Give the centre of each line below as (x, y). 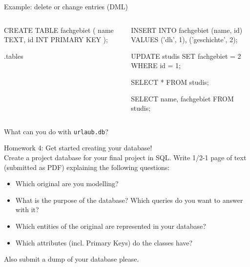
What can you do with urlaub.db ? (56, 131)
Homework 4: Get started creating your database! (78, 148)
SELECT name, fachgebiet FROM (182, 98)
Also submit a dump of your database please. (72, 259)
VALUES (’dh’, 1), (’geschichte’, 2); (184, 39)
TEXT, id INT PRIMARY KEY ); (56, 39)
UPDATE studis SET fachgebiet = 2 (186, 56)
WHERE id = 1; (156, 65)
